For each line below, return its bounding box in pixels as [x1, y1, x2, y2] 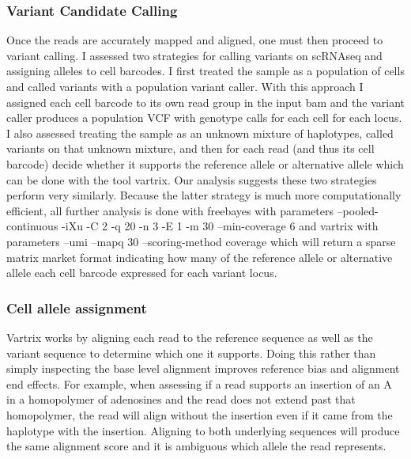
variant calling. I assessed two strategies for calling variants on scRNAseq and [6, 47, 383, 63]
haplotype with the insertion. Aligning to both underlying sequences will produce [6, 422, 400, 438]
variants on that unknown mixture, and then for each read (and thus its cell [6, 140, 375, 157]
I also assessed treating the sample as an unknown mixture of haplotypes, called [6, 124, 394, 141]
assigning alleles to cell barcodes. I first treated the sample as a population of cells [6, 63, 405, 79]
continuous [6, 218, 58, 234]
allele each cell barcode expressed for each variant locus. [6, 264, 277, 281]
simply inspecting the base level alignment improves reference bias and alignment [6, 360, 400, 377]
